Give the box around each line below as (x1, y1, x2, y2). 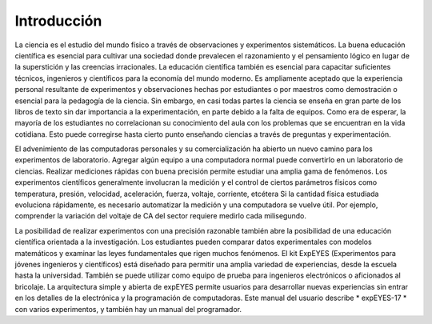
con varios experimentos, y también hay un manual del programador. (14, 304, 242, 314)
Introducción (14, 12, 102, 30)
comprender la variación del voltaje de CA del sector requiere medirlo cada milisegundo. (14, 211, 307, 221)
